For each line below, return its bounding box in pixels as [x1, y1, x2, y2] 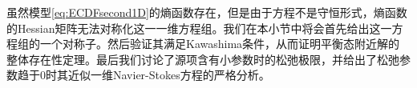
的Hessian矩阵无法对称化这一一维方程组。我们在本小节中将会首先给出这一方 [6, 19, 403, 36]
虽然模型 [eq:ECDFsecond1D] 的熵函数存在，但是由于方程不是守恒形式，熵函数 [6, 4, 407, 20]
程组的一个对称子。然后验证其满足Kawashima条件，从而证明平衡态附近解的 [6, 35, 400, 52]
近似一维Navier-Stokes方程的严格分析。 [67, 66, 270, 83]
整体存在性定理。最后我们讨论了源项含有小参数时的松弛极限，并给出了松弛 [6, 50, 399, 67]
